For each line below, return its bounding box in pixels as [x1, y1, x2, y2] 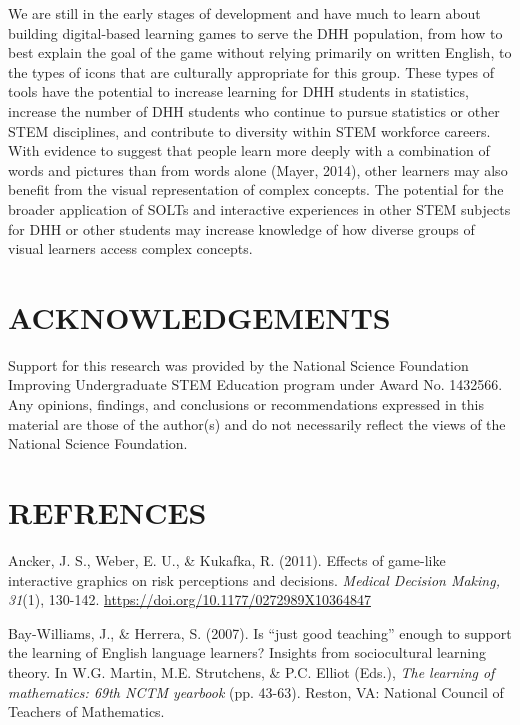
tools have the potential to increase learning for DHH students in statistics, [8, 81, 469, 102]
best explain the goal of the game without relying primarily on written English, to [8, 42, 512, 63]
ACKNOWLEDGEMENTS [8, 296, 391, 337]
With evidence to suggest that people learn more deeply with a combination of [8, 140, 490, 161]
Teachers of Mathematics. [8, 701, 165, 722]
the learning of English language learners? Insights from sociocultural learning [8, 642, 487, 663]
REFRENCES [8, 492, 207, 532]
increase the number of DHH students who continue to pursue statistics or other [8, 100, 500, 121]
